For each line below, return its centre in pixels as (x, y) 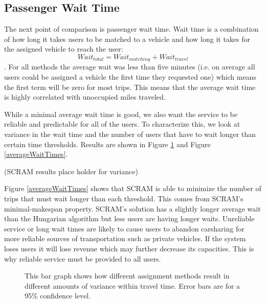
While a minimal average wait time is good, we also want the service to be (121, 114)
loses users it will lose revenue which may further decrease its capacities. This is (129, 248)
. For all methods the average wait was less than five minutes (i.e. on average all (130, 67)
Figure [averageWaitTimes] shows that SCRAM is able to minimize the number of (133, 188)
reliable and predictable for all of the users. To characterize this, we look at (122, 124)
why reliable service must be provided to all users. (83, 258)
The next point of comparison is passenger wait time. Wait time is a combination (131, 29)
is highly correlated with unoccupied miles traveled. (85, 97)
